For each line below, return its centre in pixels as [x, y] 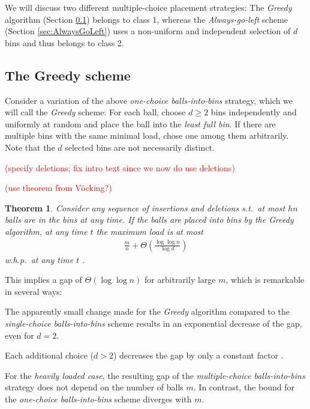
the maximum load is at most [150, 231]
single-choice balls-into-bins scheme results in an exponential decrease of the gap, [154, 323]
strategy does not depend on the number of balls [94, 387]
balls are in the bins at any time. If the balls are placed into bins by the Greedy [149, 220]
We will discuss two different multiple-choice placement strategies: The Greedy [148, 7]
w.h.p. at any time [39, 259]
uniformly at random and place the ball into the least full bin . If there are [140, 123]
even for [19, 335]
